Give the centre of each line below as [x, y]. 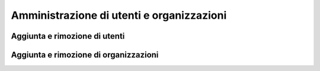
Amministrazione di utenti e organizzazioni [119, 15]
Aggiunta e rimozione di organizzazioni [85, 55]
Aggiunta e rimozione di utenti [68, 36]
